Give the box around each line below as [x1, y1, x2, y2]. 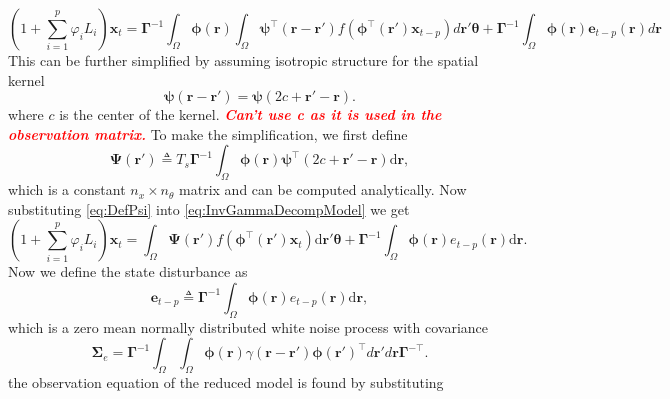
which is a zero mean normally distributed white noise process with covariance [8, 316, 489, 337]
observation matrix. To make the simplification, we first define [8, 123, 408, 144]
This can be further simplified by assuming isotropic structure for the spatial [8, 50, 479, 70]
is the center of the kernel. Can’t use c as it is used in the [59, 104, 442, 125]
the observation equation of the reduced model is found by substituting [8, 372, 444, 393]
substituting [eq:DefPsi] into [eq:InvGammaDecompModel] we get [8, 198, 410, 219]
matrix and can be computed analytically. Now [179, 179, 467, 200]
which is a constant [8, 179, 126, 200]
